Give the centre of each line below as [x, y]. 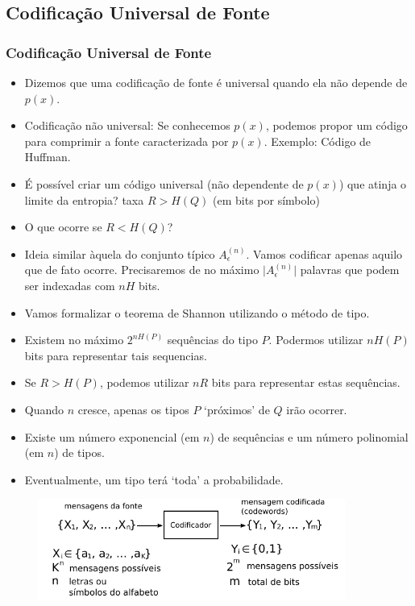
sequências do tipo [212, 340]
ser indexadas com [70, 285]
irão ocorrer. [317, 409]
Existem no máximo [74, 340]
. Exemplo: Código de [317, 141]
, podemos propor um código [336, 125]
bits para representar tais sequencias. [116, 355]
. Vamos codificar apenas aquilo [324, 253]
